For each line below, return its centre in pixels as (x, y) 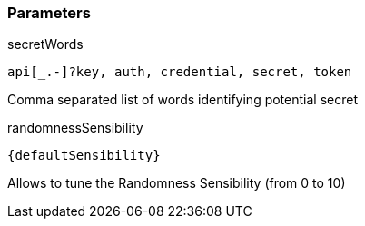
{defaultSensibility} (84, 156)
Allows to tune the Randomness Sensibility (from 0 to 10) (177, 183)
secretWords (45, 44)
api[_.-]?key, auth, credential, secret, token (180, 72)
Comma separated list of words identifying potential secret (182, 100)
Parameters (49, 13)
